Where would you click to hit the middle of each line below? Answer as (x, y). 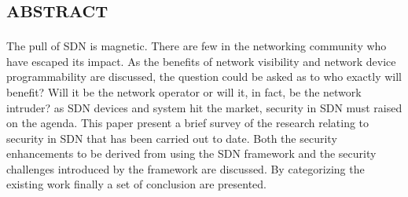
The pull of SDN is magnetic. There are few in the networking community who (197, 46)
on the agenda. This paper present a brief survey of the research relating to (188, 123)
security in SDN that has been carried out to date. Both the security (172, 138)
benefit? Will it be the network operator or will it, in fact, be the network (184, 91)
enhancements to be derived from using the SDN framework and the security (191, 153)
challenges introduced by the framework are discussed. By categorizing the (186, 168)
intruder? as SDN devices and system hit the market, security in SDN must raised (204, 107)
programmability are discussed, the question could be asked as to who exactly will (204, 77)
